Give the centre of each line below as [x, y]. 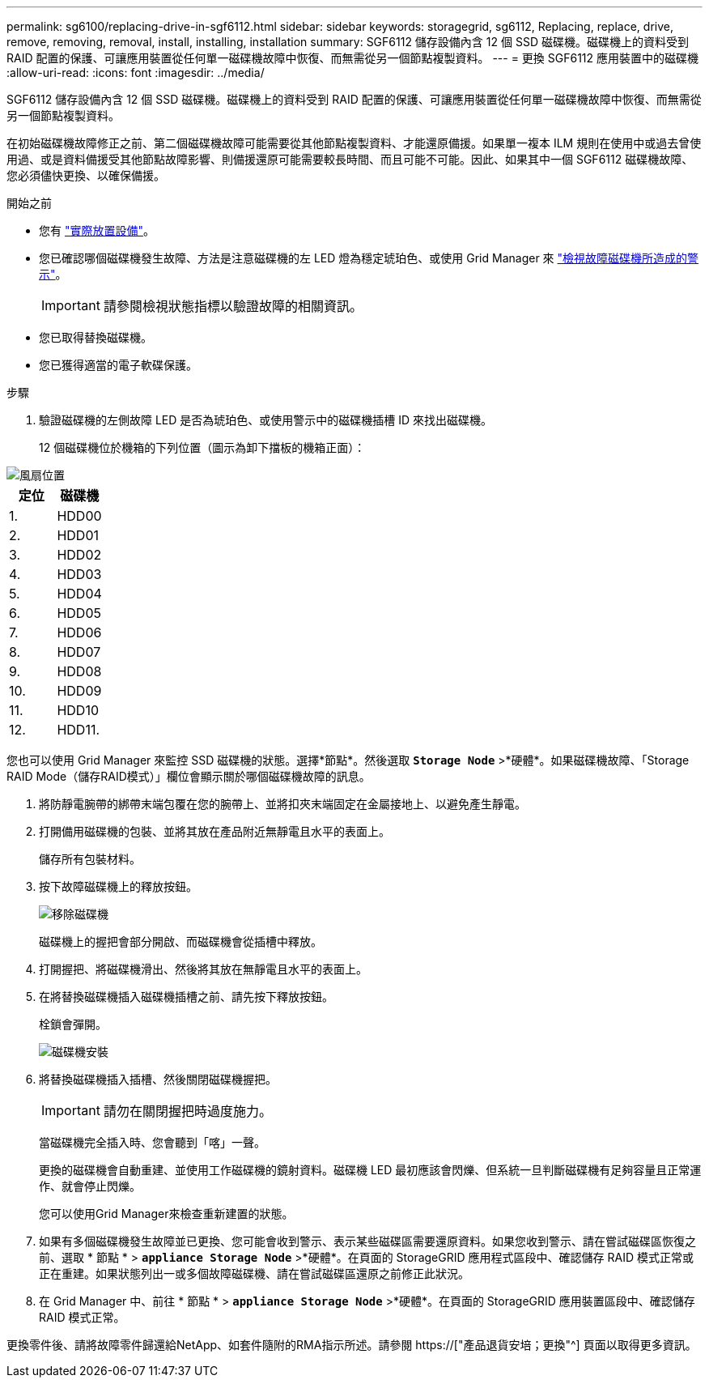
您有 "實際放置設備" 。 [97, 230]
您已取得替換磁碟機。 [96, 337]
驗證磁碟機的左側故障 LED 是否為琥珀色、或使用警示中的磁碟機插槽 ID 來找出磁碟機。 [266, 420]
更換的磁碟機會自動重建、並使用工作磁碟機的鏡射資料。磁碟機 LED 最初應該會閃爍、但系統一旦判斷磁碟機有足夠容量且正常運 [370, 1170]
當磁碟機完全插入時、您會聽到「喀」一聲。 [152, 1142]
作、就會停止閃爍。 [90, 1186]
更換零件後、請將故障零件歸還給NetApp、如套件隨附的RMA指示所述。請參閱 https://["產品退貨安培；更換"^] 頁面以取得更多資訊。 [352, 1345]
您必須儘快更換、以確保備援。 [86, 175]
